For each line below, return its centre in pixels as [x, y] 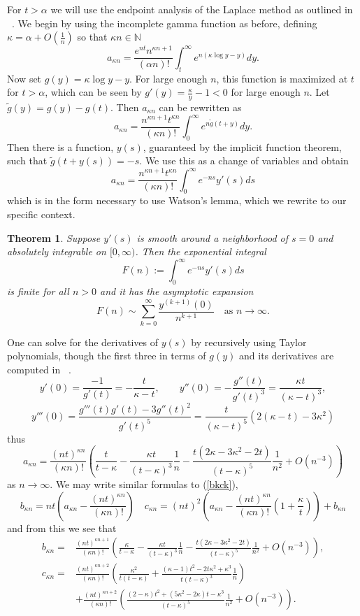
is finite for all [38, 291]
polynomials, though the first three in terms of [107, 356]
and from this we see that [62, 528]
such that [27, 160]
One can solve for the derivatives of [83, 342]
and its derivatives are [287, 356]
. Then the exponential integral [201, 251]
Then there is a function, [60, 146]
